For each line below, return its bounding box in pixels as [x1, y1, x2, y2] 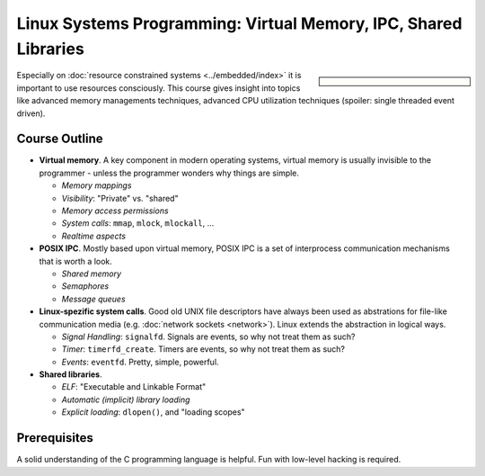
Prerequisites [16, 430, 93, 445]
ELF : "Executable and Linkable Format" [61, 382, 207, 392]
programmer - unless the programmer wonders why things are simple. [39, 167, 300, 178]
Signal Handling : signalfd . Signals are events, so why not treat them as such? [61, 331, 356, 342]
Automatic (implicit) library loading [61, 394, 190, 405]
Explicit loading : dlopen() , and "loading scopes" [61, 407, 246, 418]
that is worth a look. [39, 256, 112, 266]
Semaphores [61, 281, 110, 292]
